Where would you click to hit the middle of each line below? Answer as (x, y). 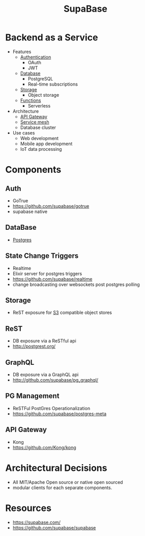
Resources (28, 508)
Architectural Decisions (56, 468)
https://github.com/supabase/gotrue (51, 206)
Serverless (39, 105)
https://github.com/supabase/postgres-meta (60, 414)
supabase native (30, 211)
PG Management (32, 396)
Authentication (36, 57)
